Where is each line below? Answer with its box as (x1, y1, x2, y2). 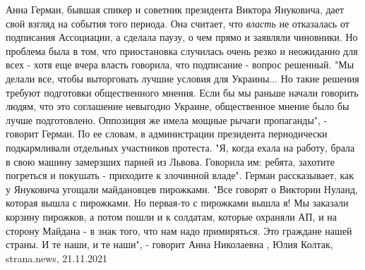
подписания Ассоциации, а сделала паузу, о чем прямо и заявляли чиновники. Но (6, 30, 358, 44)
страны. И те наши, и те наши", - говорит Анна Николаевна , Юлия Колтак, (6, 237, 333, 252)
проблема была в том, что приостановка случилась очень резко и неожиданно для (6, 43, 358, 58)
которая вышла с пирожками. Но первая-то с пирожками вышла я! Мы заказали (6, 195, 349, 210)
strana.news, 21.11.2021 (6, 250, 108, 265)
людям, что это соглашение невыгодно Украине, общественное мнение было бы (6, 99, 349, 113)
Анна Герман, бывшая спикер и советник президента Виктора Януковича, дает (6, 2, 345, 16)
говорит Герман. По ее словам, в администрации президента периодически (6, 126, 328, 141)
